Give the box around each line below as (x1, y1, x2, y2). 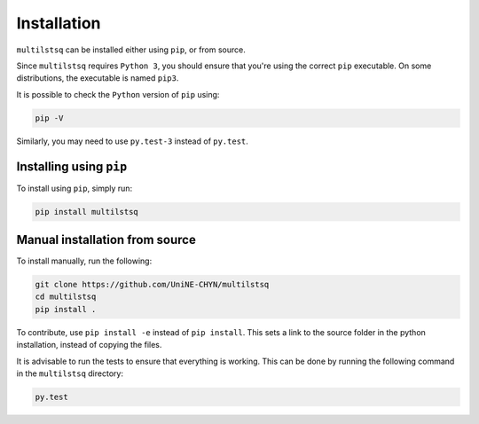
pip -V (35, 113, 64, 123)
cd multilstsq (35, 292, 97, 302)
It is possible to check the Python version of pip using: (16, 89, 220, 99)
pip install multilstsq (35, 207, 139, 216)
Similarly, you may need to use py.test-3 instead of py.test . (16, 136, 248, 146)
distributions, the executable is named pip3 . (16, 73, 179, 83)
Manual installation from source (16, 232, 197, 247)
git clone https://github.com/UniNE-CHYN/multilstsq (35, 279, 270, 290)
